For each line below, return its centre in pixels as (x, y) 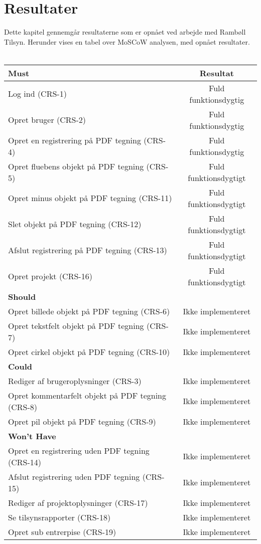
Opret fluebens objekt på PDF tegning (76, 166)
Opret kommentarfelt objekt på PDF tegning (87, 395)
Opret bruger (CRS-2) (47, 120)
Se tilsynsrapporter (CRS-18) (59, 517)
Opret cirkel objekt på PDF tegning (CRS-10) (89, 351)
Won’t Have (32, 436)
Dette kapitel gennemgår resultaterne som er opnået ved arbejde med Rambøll (125, 32)
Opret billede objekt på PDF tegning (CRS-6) (89, 311)
